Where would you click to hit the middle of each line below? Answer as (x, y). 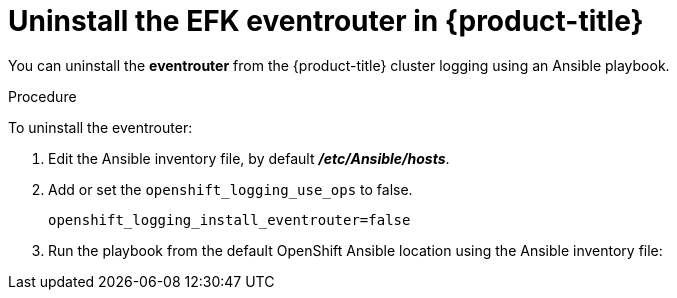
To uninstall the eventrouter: (100, 127)
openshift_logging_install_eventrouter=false (229, 219)
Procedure (42, 96)
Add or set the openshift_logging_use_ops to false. (230, 189)
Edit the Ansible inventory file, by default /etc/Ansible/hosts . (249, 158)
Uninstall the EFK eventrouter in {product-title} (326, 21)
